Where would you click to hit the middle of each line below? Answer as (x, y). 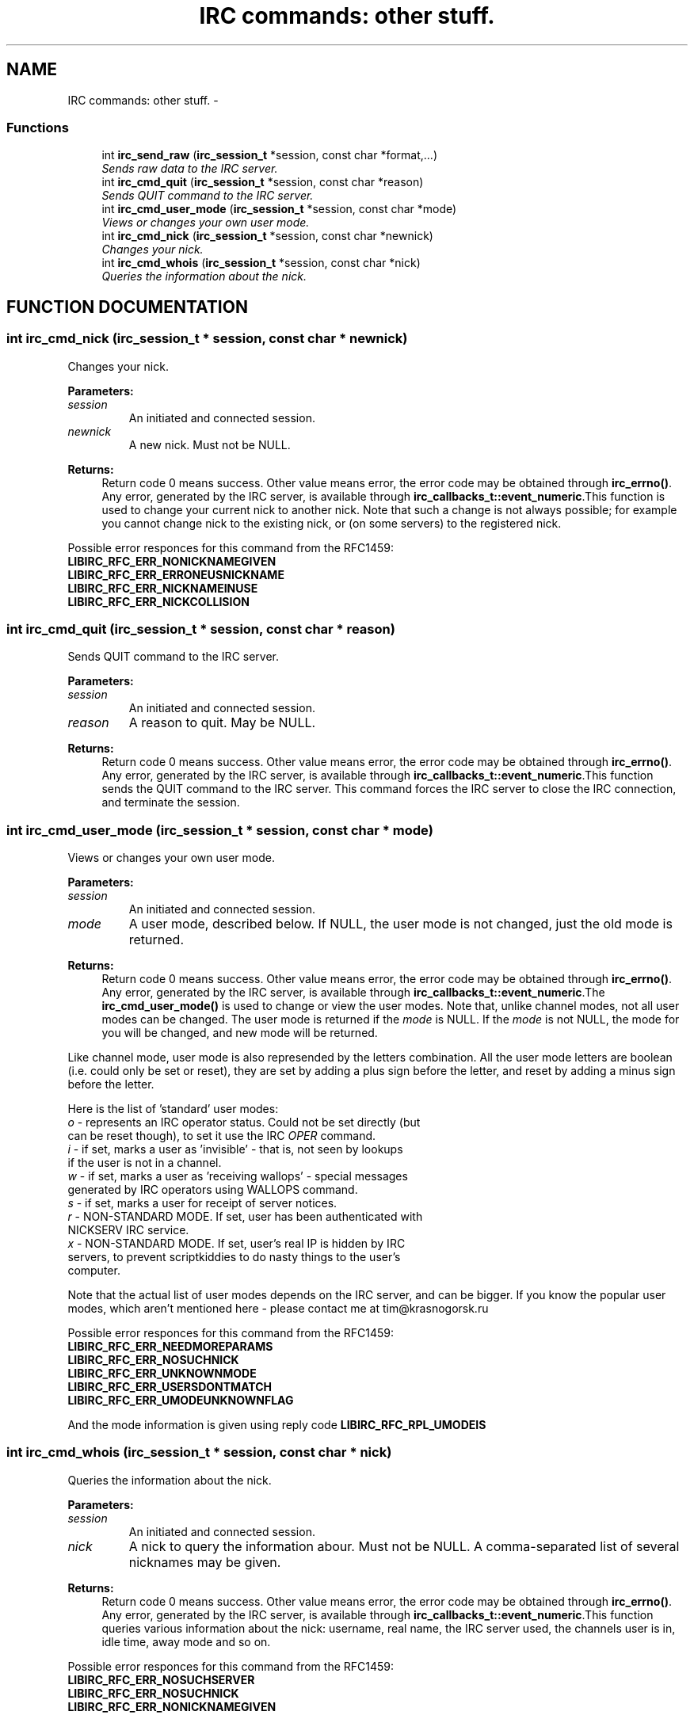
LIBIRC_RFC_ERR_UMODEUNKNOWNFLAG (181, 1401)
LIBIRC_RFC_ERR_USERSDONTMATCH (170, 1387)
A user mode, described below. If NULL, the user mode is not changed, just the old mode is (400, 924)
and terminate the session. (171, 802)
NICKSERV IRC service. (128, 1230)
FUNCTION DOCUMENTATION (127, 307)
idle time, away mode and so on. (186, 1641)
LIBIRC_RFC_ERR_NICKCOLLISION (158, 601)
